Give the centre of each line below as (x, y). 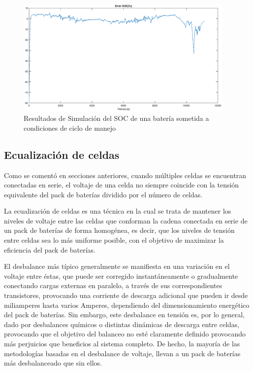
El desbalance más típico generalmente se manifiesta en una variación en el (117, 266)
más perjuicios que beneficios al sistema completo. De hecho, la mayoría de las (122, 343)
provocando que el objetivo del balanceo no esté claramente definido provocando (125, 334)
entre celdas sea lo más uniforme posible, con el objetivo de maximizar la (114, 240)
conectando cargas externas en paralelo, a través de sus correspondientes (113, 285)
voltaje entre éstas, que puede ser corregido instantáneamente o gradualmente (121, 276)
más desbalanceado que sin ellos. (53, 363)
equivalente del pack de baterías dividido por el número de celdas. (103, 194)
